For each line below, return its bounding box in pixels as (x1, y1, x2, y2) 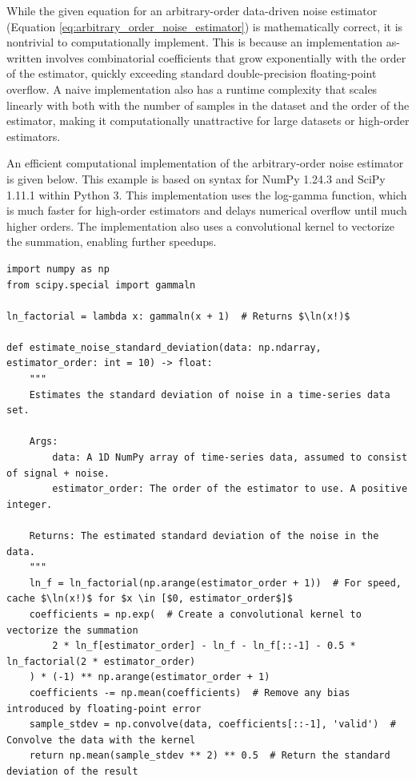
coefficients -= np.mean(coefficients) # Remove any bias (29, 686, 350, 698)
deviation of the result (6, 765, 138, 777)
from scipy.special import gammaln (6, 279, 196, 291)
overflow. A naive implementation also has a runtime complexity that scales (6, 80, 378, 97)
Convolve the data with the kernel (6, 734, 196, 746)
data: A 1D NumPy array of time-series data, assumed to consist (52, 452, 408, 464)
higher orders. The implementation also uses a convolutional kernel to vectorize (6, 217, 395, 234)
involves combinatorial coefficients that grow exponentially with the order (46, 49, 406, 66)
